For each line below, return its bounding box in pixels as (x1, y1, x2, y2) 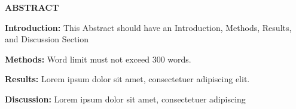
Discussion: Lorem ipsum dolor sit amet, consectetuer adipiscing (5, 92, 246, 105)
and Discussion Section (5, 33, 89, 45)
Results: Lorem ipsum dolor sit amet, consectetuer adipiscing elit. (5, 73, 250, 85)
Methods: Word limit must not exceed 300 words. (5, 52, 191, 65)
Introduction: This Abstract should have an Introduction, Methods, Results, (5, 21, 292, 33)
